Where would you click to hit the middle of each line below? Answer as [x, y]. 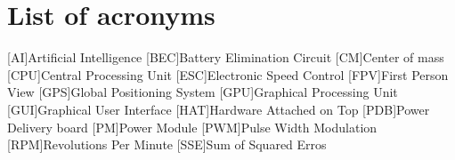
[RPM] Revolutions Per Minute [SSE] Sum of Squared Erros [167, 144]
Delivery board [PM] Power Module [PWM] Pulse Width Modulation [192, 127]
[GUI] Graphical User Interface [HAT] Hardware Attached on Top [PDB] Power [219, 109]
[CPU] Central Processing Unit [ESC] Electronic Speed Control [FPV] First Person [228, 74]
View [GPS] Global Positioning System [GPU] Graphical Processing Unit [203, 92]
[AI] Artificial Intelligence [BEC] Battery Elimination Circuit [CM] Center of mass [226, 57]
